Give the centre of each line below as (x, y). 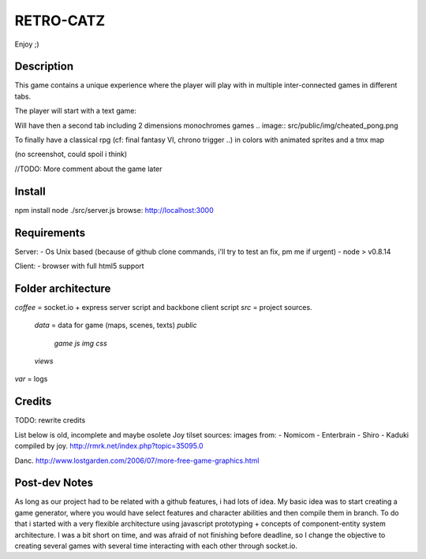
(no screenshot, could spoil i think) (71, 155)
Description (44, 67)
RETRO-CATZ (60, 20)
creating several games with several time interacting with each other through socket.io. (156, 546)
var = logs (31, 379)
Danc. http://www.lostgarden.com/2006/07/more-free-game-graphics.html (137, 460)
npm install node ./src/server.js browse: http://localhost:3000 (114, 210)
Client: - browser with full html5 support (80, 266)
